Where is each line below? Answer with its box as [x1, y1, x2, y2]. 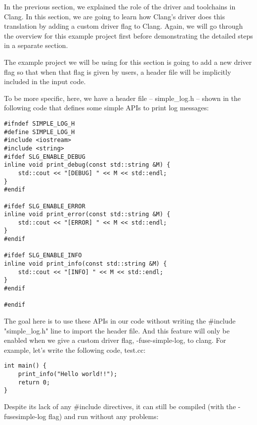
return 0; [18, 378, 50, 386]
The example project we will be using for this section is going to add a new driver [4, 56, 252, 67]
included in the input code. [4, 76, 86, 87]
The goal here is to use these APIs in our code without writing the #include [4, 316, 236, 326]
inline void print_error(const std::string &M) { [4, 211, 171, 218]
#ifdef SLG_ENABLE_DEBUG [4, 153, 86, 160]
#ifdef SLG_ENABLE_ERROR [4, 202, 86, 210]
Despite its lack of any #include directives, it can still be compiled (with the [4, 401, 236, 412]
